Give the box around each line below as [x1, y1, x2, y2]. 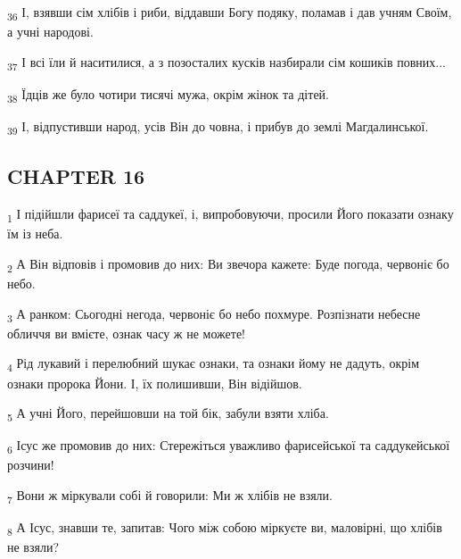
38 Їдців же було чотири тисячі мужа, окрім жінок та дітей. [7, 84, 329, 105]
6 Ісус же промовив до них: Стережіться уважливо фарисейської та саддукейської [7, 436, 450, 457]
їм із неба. [7, 224, 63, 243]
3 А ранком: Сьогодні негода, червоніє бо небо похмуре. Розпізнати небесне [7, 304, 421, 325]
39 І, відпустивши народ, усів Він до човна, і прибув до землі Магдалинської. [7, 116, 429, 138]
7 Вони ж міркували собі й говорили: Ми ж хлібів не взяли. [7, 486, 333, 506]
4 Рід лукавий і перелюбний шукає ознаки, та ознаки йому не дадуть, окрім [7, 354, 420, 375]
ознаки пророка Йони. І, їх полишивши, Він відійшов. [7, 373, 302, 392]
